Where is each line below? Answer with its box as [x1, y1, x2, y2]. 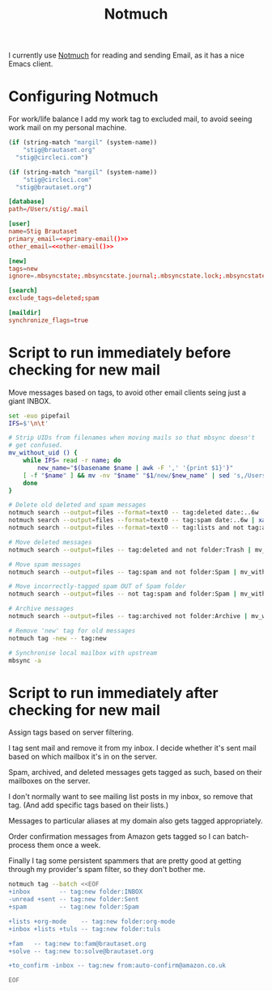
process [8, 841, 36, 850]
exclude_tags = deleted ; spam [8, 294, 100, 303]
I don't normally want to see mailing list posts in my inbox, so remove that [8, 792, 253, 802]
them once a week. [36, 841, 101, 850]
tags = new [8, 265, 38, 273]
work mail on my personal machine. [8, 123, 127, 133]
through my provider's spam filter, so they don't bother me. [8, 865, 206, 875]
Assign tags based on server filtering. [8, 727, 134, 737]
